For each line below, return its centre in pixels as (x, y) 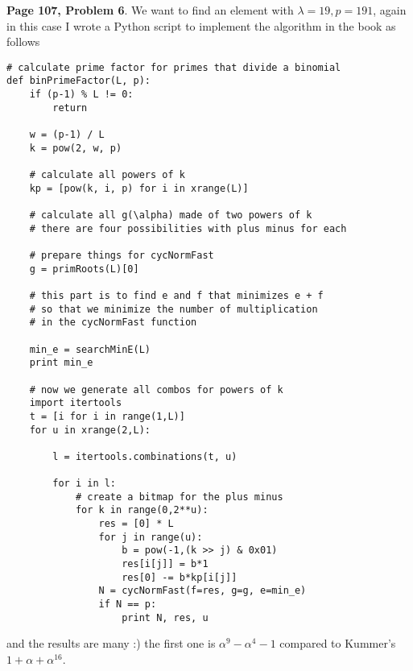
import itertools (76, 403)
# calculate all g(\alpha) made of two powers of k (171, 215)
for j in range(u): (151, 537)
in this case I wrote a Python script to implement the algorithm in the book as (201, 25)
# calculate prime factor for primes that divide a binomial (174, 67)
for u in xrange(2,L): (90, 430)
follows (23, 41)
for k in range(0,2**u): (142, 510)
